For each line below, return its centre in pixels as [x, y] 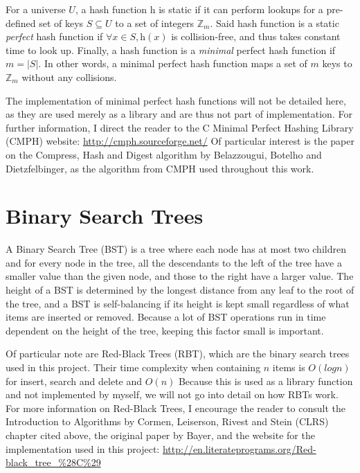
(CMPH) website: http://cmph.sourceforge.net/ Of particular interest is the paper [180, 141]
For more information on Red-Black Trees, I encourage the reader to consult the [175, 408]
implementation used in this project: [83, 448]
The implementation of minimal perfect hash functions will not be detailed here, [176, 100]
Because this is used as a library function [265, 381]
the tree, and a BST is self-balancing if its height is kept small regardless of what [178, 303]
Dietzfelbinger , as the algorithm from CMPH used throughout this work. [160, 168]
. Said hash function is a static [274, 23]
